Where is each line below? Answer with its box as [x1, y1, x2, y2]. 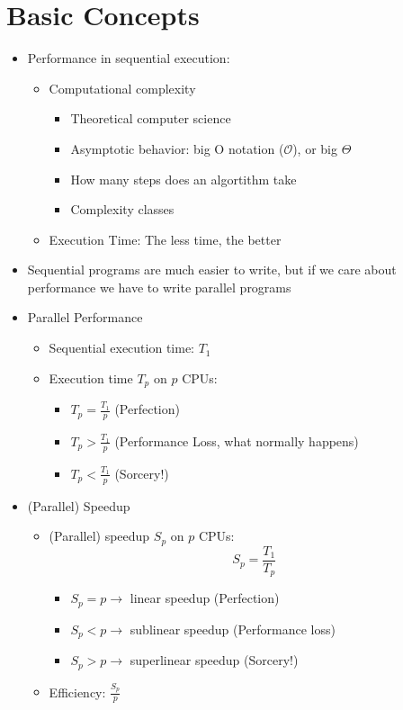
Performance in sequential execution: [27, 49, 230, 67]
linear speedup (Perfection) [130, 589, 280, 607]
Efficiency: [49, 682, 106, 701]
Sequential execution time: [49, 338, 194, 357]
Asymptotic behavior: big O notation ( [70, 139, 284, 157]
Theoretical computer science [70, 109, 231, 128]
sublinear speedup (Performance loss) [130, 619, 336, 638]
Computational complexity [49, 78, 196, 97]
